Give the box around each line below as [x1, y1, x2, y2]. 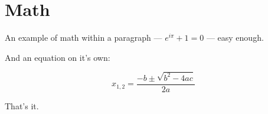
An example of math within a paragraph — [5, 31, 162, 44]
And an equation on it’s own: [5, 51, 110, 63]
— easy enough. [206, 31, 264, 44]
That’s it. [5, 99, 39, 112]
